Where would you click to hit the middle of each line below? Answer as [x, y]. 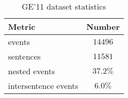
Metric [22, 27]
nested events [32, 71]
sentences [24, 56]
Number [103, 27]
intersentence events [43, 86]
